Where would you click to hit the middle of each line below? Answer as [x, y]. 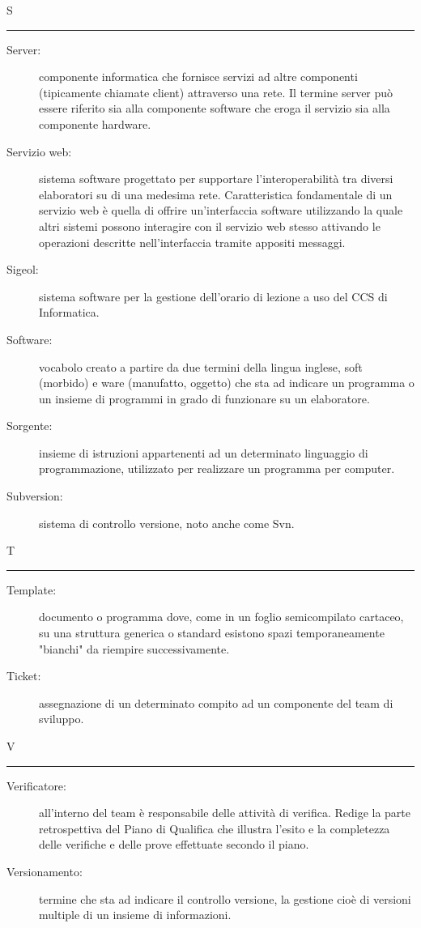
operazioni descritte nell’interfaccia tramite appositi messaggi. [192, 242]
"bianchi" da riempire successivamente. [134, 648]
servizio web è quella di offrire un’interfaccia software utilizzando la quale [221, 210]
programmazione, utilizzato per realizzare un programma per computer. [217, 468]
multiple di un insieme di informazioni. [135, 915]
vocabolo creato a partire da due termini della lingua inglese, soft [201, 366]
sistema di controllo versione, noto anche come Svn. [167, 523]
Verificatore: [36, 785]
